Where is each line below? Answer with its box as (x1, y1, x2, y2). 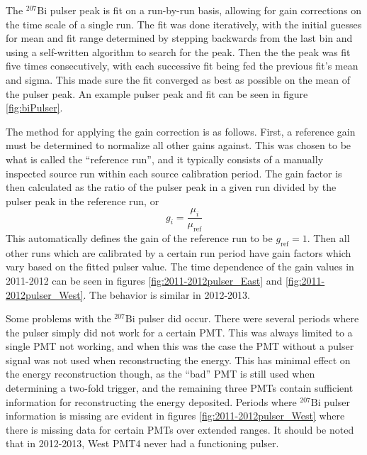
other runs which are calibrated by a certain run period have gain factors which (6, 245, 351, 260)
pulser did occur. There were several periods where (138, 311, 359, 326)
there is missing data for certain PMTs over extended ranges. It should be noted (6, 422, 354, 437)
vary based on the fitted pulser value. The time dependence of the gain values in (6, 259, 354, 274)
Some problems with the (6, 311, 111, 326)
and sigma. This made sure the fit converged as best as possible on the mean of (6, 72, 350, 87)
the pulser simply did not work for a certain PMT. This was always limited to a (6, 324, 353, 339)
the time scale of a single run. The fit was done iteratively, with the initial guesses (6, 16, 362, 31)
